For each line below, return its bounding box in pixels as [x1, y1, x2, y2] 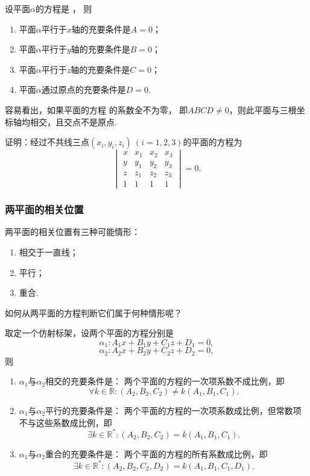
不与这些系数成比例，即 [19, 416, 112, 428]
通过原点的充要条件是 [41, 83, 126, 96]
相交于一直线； [19, 245, 78, 258]
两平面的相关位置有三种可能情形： [5, 225, 140, 238]
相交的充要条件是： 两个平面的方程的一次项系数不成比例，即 [45, 375, 285, 387]
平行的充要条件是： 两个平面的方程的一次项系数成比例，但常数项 [45, 404, 302, 417]
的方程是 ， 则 [35, 2, 92, 14]
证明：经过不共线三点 [5, 136, 89, 148]
